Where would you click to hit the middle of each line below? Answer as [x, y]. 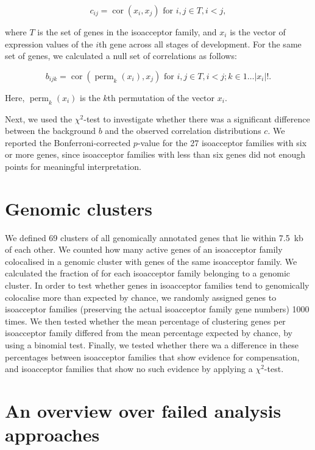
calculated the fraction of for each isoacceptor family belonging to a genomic [148, 273]
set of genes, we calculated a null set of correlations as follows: [121, 56]
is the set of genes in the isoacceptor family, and [127, 32]
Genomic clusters [79, 208]
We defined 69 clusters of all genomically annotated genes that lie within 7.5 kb [154, 237]
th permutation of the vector [161, 97]
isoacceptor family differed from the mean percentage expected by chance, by [149, 333]
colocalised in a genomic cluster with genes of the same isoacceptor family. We [151, 261]
